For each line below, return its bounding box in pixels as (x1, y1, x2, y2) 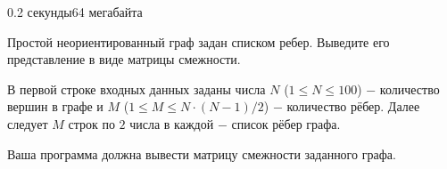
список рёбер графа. (231, 114, 341, 133)
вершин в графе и (7, 97, 103, 116)
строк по (68, 114, 115, 133)
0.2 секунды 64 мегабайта (7, 3, 143, 20)
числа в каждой (129, 114, 214, 133)
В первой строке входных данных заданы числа (7, 79, 266, 98)
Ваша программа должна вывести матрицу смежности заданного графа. (7, 144, 396, 163)
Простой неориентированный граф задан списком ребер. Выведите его (7, 32, 390, 51)
